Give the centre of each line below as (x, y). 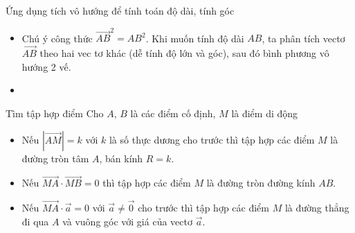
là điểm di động (265, 113)
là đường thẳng (317, 208)
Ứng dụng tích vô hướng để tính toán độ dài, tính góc (120, 10)
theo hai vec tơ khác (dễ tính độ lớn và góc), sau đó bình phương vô (184, 53)
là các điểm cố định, (173, 113)
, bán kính (121, 158)
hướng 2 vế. (46, 66)
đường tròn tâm (55, 158)
